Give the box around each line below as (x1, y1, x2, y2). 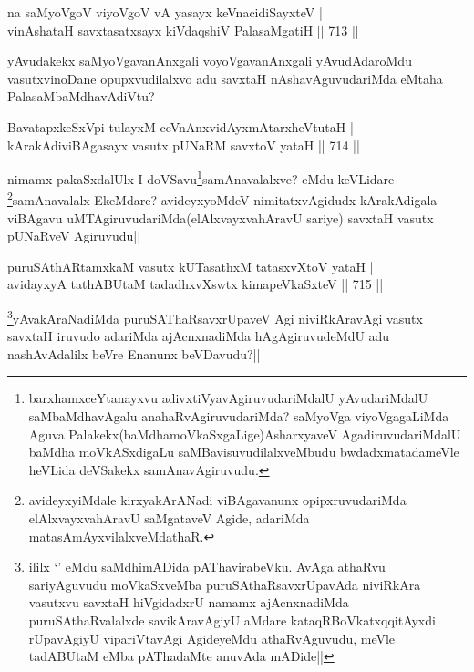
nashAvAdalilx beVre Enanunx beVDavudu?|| (7, 344, 261, 363)
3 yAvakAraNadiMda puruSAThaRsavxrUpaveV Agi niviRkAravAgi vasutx (7, 306, 423, 327)
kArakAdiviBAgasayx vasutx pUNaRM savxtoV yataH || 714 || (7, 135, 360, 154)
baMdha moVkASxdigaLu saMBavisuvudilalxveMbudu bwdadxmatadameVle (28, 442, 459, 461)
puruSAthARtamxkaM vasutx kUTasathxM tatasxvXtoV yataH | (7, 256, 374, 275)
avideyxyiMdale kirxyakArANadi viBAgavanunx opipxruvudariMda (28, 491, 407, 510)
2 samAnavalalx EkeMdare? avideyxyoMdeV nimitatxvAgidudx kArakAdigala (7, 188, 438, 210)
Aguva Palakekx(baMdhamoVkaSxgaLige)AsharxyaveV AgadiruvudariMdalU (28, 424, 461, 443)
